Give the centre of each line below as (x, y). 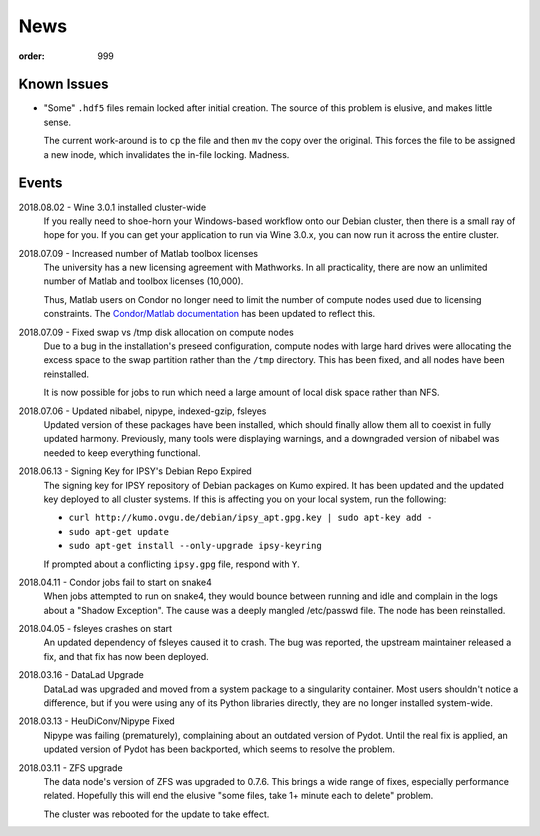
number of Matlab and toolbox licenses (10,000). (143, 281)
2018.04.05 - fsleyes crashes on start (95, 629)
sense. (57, 122)
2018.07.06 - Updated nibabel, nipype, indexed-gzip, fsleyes (142, 411)
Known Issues (63, 84)
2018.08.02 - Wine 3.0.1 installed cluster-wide (112, 207)
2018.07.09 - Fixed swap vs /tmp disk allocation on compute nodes (156, 332)
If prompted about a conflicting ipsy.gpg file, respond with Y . (171, 564)
